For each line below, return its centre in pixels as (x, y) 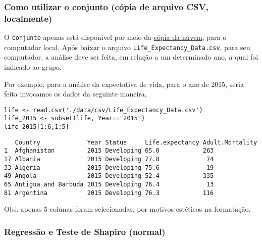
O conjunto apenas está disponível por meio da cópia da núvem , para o (115, 37)
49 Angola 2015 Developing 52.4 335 (109, 176)
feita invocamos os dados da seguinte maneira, (75, 94)
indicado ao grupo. (33, 67)
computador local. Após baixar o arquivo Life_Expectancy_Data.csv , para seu (127, 47)
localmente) (28, 18)
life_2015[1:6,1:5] (37, 127)
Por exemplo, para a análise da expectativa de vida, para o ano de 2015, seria (124, 84)
